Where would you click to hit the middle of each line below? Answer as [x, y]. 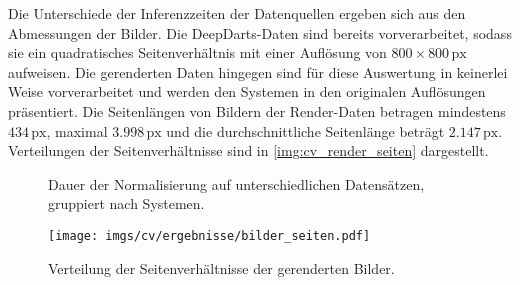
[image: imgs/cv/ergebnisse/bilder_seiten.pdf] [209, 235]
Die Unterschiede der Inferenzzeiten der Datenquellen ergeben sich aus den [237, 13]
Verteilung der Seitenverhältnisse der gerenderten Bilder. [221, 267]
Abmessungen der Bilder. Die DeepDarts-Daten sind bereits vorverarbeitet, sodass [260, 32]
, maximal [77, 130]
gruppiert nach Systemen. [126, 203]
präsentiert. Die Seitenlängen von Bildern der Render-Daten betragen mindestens [257, 110]
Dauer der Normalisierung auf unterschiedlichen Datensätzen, [236, 183]
